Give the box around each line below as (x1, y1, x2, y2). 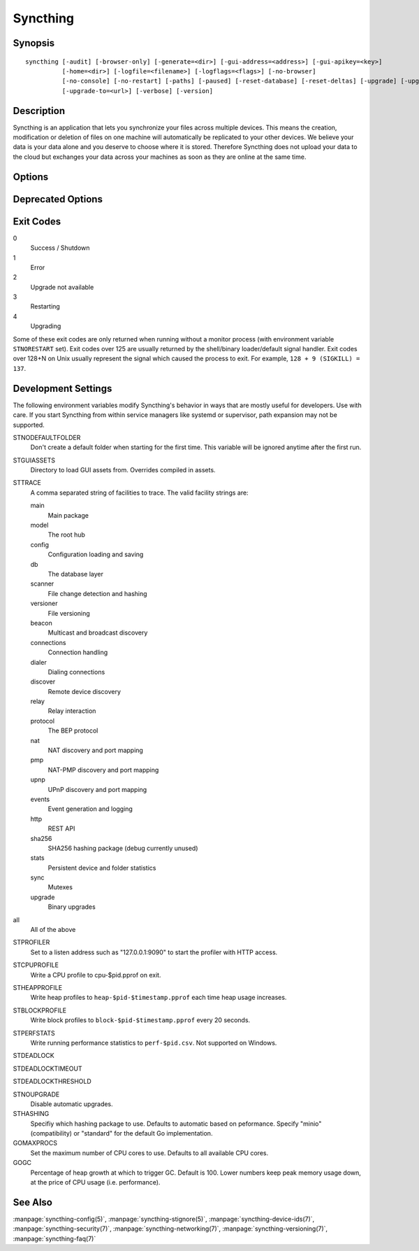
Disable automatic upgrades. (30, 1099, 113, 1108)
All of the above (30, 926, 76, 934)
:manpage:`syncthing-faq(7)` (13, 1234, 96, 1243)
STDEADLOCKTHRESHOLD (13, 1077, 92, 1086)
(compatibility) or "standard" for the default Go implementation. (30, 1129, 213, 1138)
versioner (30, 599, 58, 608)
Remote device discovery (47, 687, 122, 695)
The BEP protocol (47, 726, 98, 735)
